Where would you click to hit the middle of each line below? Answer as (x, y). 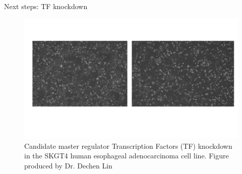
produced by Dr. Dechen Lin (68, 165)
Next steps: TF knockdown (46, 6)
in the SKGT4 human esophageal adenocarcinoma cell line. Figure (127, 156)
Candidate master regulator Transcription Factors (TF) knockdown (128, 146)
